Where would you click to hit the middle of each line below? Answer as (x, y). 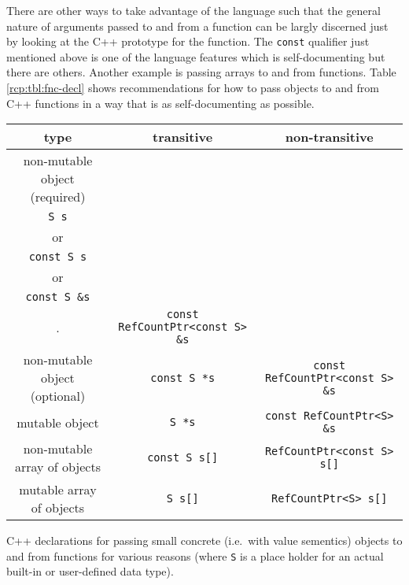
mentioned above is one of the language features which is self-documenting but (196, 56)
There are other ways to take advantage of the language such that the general (193, 10)
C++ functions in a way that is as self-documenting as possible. (160, 103)
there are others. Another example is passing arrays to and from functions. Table (201, 72)
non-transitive (329, 137)
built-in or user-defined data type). (90, 571)
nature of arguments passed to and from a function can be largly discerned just (197, 26)
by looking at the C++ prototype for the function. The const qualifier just (188, 41)
